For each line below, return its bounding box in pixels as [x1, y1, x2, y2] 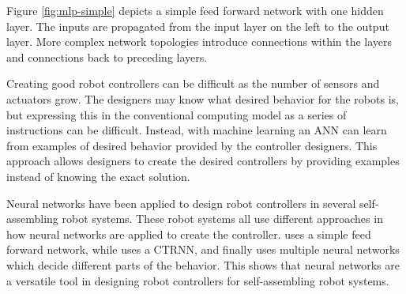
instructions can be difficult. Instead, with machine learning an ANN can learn [6, 122, 387, 138]
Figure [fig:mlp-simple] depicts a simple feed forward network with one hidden [6, 2, 384, 18]
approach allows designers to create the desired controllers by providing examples [6, 153, 400, 169]
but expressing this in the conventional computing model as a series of [6, 106, 347, 122]
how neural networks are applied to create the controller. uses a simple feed [6, 225, 371, 242]
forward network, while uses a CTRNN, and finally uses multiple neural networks [6, 241, 400, 258]
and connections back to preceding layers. [6, 48, 208, 65]
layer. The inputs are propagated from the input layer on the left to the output [6, 17, 389, 34]
